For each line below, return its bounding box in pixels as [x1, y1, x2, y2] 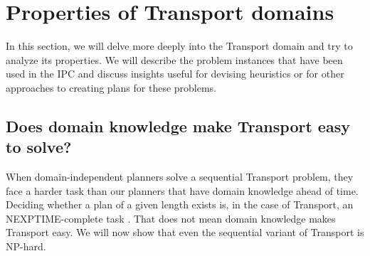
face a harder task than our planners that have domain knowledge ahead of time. [6, 183, 359, 198]
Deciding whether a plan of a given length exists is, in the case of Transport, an [6, 197, 354, 212]
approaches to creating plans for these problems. [6, 80, 217, 95]
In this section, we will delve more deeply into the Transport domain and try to [6, 38, 353, 53]
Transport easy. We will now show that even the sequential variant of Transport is [6, 225, 364, 240]
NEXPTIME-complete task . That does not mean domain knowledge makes [6, 210, 336, 225]
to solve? [6, 136, 72, 158]
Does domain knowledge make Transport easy [6, 114, 350, 137]
